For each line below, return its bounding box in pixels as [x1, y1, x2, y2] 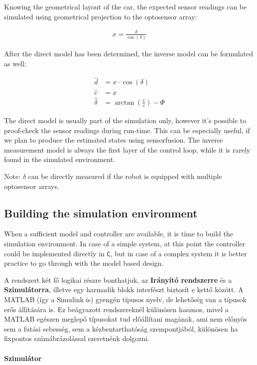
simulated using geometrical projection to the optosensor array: [4, 11, 197, 21]
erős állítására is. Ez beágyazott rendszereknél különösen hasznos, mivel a [4, 304, 229, 314]
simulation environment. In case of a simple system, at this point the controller [4, 238, 246, 248]
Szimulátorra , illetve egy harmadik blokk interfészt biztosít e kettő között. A [4, 284, 244, 295]
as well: [4, 58, 26, 68]
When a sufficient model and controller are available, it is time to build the [4, 228, 233, 239]
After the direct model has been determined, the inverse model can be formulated [4, 48, 254, 59]
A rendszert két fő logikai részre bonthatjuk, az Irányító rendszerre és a [4, 274, 232, 285]
